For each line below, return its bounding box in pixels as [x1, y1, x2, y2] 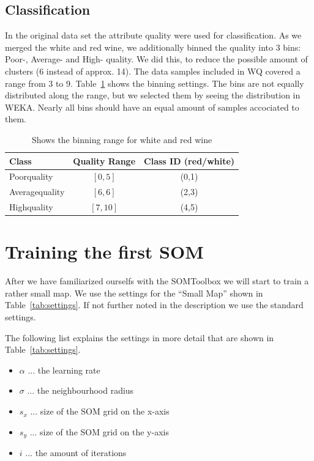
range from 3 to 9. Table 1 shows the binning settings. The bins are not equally [5, 76, 304, 89]
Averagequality [9, 185, 65, 198]
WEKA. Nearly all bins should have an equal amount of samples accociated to [5, 100, 299, 113]
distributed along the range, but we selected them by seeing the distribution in [5, 89, 301, 101]
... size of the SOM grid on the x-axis [30, 405, 170, 418]
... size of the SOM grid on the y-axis [29, 425, 169, 438]
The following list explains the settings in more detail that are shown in [5, 331, 274, 344]
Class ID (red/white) [144, 154, 235, 167]
